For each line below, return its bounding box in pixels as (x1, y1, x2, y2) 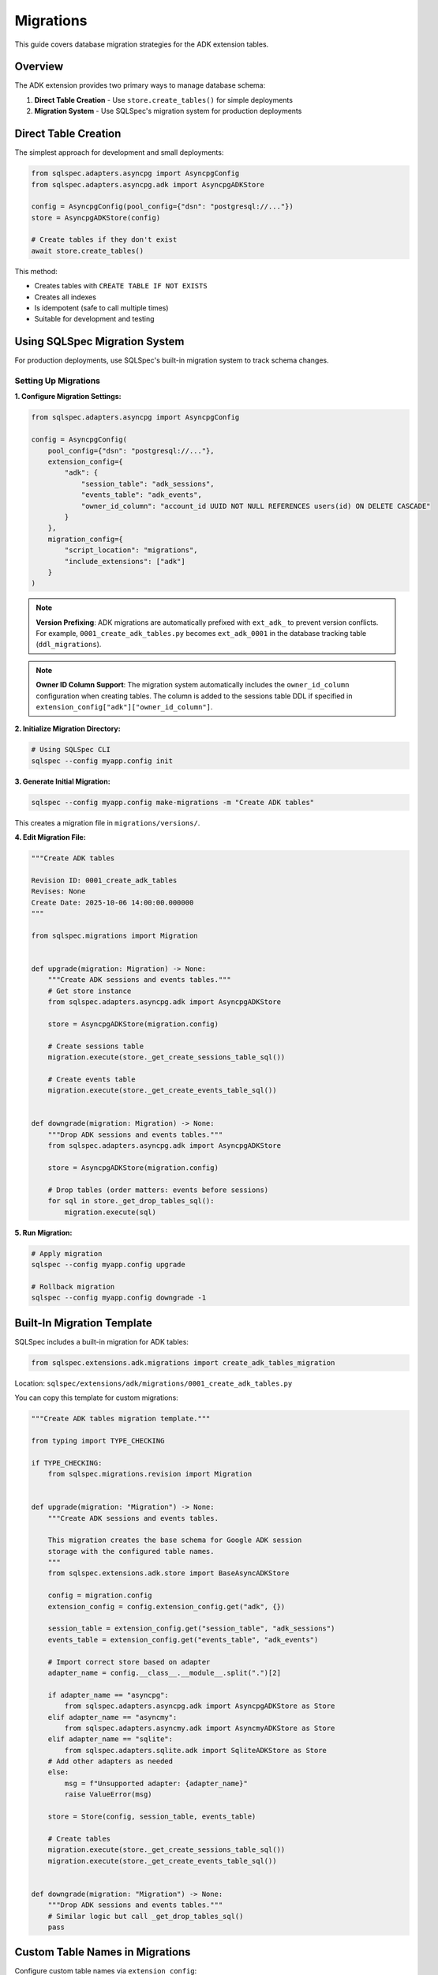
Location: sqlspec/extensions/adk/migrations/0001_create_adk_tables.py (14, 1379, 293, 1388)
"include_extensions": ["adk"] (64, 557, 185, 566)
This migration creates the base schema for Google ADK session (47, 1536, 302, 1544)
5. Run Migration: (14, 1228, 73, 1237)
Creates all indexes (34, 292, 96, 302)
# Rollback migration (31, 1282, 115, 1291)
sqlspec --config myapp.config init (31, 756, 174, 766)
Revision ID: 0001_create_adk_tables (31, 875, 178, 885)
